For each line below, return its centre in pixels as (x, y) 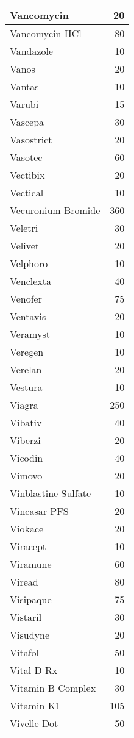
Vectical (27, 192)
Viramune (31, 564)
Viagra (24, 405)
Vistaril (26, 617)
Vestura (26, 387)
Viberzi (25, 440)
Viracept (28, 546)
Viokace (27, 528)
